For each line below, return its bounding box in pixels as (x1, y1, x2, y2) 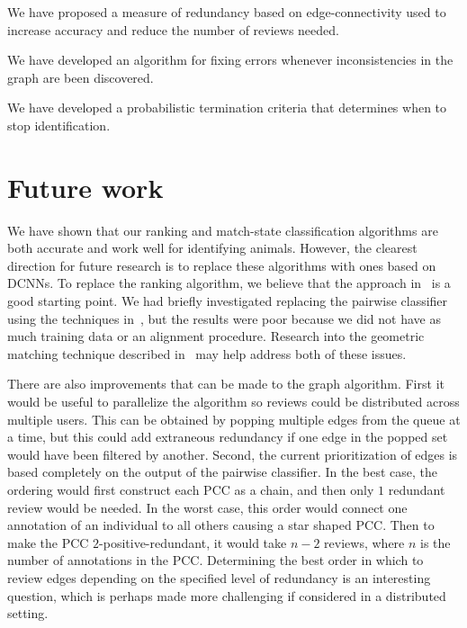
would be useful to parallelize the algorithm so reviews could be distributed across (7, 392, 460, 411)
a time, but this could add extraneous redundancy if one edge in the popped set (7, 427, 448, 446)
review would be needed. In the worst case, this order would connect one (7, 498, 408, 516)
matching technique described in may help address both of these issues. (7, 344, 407, 363)
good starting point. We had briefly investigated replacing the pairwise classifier (7, 292, 448, 310)
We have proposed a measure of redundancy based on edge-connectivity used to (7, 3, 446, 21)
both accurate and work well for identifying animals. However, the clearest (7, 238, 418, 257)
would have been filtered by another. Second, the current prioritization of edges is (7, 444, 458, 463)
